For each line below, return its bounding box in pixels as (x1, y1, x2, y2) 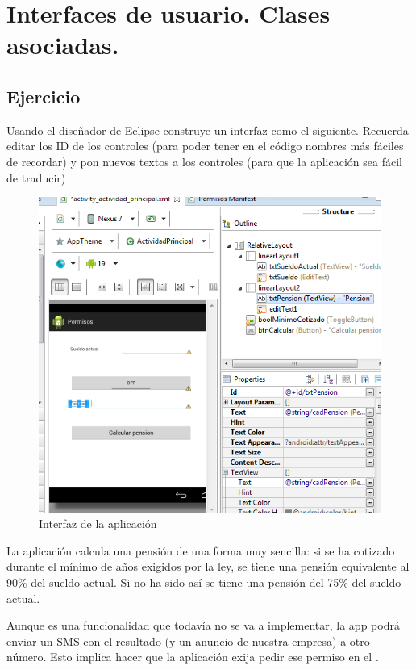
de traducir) (6, 169, 66, 186)
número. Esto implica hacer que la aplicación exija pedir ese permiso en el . (6, 648, 379, 665)
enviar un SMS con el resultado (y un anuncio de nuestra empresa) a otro (6, 632, 370, 649)
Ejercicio (6, 83, 81, 108)
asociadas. (6, 28, 119, 61)
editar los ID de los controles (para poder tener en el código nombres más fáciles (6, 137, 404, 154)
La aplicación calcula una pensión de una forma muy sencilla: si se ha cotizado (6, 542, 395, 559)
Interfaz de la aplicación (39, 515, 157, 532)
